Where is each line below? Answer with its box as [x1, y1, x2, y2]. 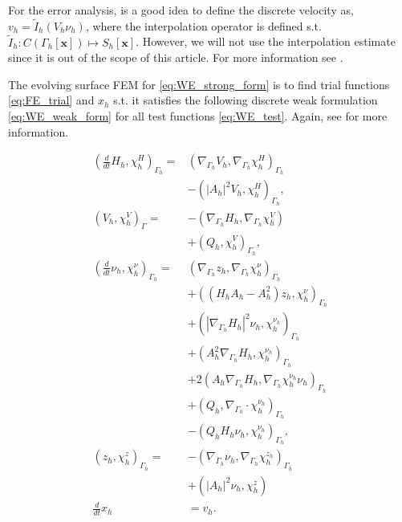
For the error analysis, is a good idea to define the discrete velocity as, [8, 2, 354, 18]
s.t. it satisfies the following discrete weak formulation [113, 92, 378, 108]
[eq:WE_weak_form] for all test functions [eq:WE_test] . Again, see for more [8, 108, 388, 124]
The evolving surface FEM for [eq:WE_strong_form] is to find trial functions [8, 75, 390, 92]
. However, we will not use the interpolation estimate [136, 33, 396, 50]
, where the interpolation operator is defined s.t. [85, 17, 322, 34]
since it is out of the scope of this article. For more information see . [8, 49, 343, 66]
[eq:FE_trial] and [8, 92, 95, 108]
